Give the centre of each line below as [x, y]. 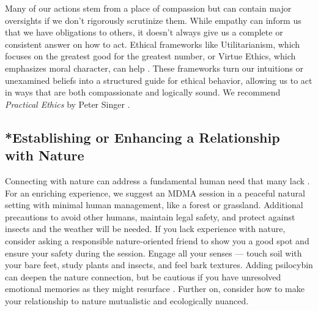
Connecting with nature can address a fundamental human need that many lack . [157, 180]
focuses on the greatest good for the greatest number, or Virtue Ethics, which [150, 56]
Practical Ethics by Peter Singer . [68, 104]
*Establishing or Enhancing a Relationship [142, 137]
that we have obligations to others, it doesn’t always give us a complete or [144, 32]
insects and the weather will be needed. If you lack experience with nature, [145, 229]
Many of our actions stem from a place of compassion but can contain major [148, 8]
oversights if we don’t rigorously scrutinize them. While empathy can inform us [153, 20]
